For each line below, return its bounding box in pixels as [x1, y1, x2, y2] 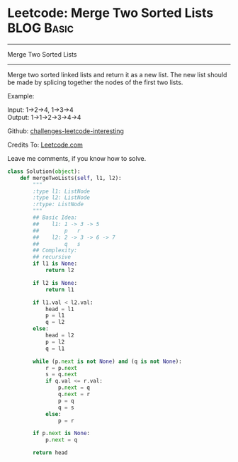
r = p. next [45, 364, 78, 371]
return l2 [45, 267, 74, 274]
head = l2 [45, 332, 74, 339]
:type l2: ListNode [33, 194, 91, 201]
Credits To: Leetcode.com [7, 140, 83, 149]
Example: [7, 91, 35, 100]
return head [33, 449, 69, 456]
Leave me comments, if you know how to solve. [7, 154, 147, 162]
